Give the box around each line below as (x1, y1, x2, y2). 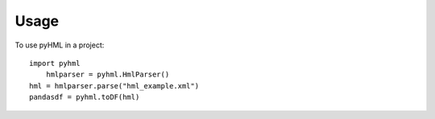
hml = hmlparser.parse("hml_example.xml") (29, 81, 200, 90)
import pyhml (29, 59, 81, 68)
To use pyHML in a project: (14, 40, 105, 50)
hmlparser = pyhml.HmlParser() (45, 70, 170, 80)
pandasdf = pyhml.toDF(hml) (29, 92, 140, 102)
